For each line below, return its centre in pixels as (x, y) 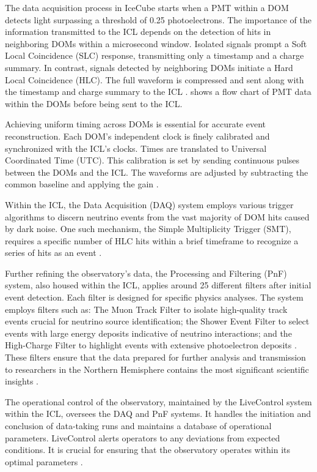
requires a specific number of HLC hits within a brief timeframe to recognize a (152, 240)
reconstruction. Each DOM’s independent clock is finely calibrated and (137, 136)
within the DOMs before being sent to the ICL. (94, 103)
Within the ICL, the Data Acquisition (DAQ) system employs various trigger (149, 204)
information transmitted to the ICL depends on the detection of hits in (138, 32)
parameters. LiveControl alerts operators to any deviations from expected (143, 437)
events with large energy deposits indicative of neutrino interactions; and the (148, 333)
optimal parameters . (44, 461)
